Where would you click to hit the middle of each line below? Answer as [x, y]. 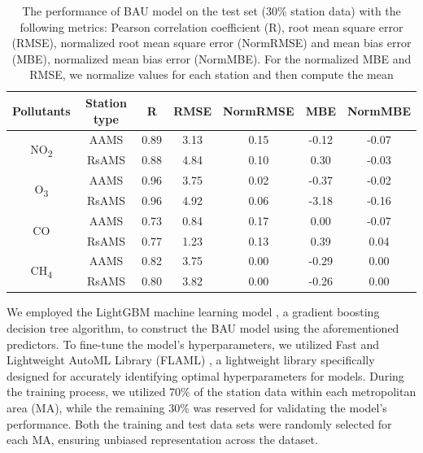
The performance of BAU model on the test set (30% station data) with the [211, 11]
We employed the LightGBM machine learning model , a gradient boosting [193, 312]
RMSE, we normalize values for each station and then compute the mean [211, 74]
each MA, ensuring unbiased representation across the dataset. [162, 440]
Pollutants [41, 110]
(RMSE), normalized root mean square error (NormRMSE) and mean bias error [211, 43]
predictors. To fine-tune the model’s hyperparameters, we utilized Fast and [193, 344]
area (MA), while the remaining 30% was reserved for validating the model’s [197, 407]
